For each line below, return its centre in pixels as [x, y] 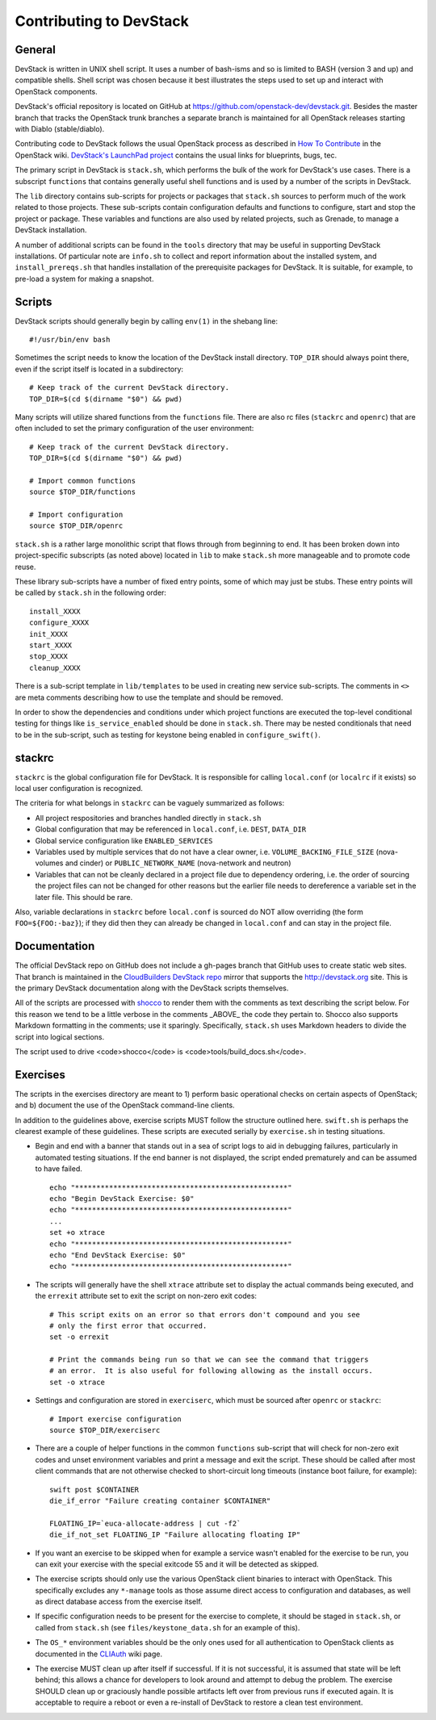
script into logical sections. [60, 1036]
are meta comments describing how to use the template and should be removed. [149, 697]
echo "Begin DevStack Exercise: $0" [122, 1198]
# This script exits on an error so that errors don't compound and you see [205, 1314]
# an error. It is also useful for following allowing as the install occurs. [211, 1371]
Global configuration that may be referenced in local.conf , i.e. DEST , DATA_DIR [171, 829]
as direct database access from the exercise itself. [119, 1601]
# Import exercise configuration [115, 1419]
